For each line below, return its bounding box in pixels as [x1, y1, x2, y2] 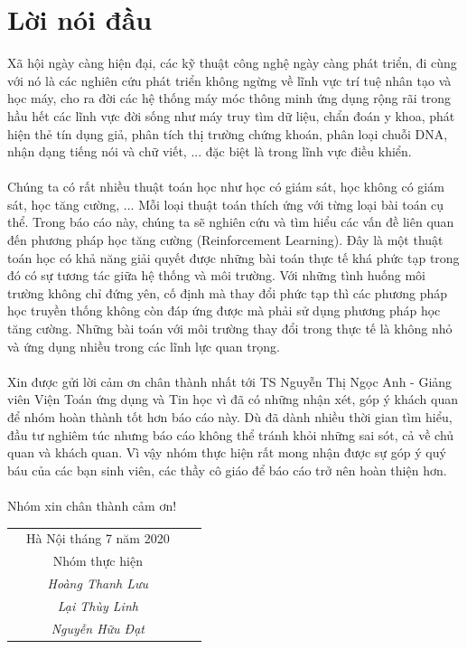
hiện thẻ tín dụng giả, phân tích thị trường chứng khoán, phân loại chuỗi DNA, [7, 124, 448, 143]
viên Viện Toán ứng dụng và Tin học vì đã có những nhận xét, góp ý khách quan [7, 390, 458, 409]
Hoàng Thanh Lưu [47, 574, 149, 592]
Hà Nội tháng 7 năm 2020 [26, 529, 170, 548]
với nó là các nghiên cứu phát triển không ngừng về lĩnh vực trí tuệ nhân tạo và [7, 71, 452, 89]
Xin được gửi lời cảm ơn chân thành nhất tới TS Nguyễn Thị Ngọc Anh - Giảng [7, 372, 453, 390]
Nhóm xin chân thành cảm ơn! [7, 495, 177, 514]
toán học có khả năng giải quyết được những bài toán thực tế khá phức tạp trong [7, 248, 460, 267]
